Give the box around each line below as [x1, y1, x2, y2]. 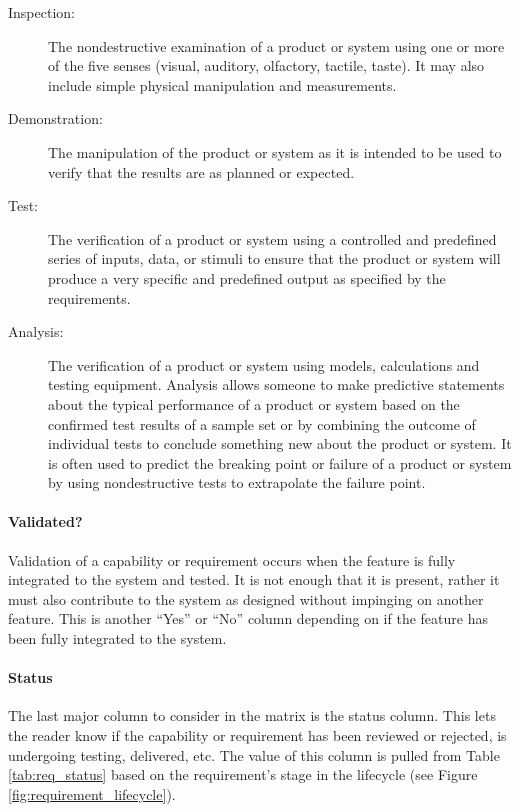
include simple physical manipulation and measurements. [48, 74, 397, 95]
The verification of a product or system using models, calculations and [48, 354, 480, 375]
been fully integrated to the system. [8, 628, 227, 649]
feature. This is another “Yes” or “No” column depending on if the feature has [8, 608, 488, 629]
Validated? [8, 511, 83, 532]
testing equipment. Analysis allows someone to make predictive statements [48, 374, 505, 395]
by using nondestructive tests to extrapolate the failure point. [48, 472, 426, 493]
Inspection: [8, 2, 75, 22]
